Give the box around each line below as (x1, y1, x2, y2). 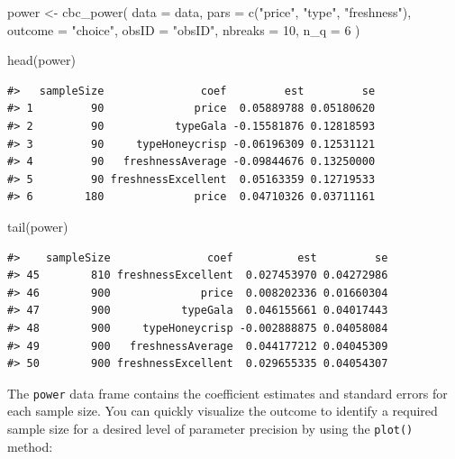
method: (7, 436, 53, 455)
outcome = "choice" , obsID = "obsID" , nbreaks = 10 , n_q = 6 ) (7, 20, 360, 39)
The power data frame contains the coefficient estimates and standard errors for (7, 383, 448, 402)
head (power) (7, 50, 76, 69)
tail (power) (7, 216, 68, 235)
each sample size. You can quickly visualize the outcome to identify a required (7, 401, 438, 420)
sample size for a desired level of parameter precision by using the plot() (7, 418, 414, 437)
